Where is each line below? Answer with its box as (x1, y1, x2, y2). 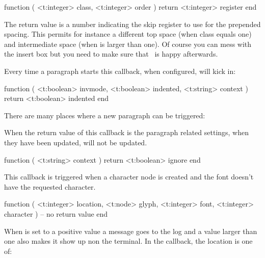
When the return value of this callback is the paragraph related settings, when (4, 127, 249, 138)
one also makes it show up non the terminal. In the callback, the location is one (4, 236, 253, 246)
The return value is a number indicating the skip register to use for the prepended (4, 18, 261, 29)
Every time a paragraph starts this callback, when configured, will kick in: (4, 65, 236, 76)
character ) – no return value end (4, 208, 108, 219)
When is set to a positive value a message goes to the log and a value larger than (4, 225, 257, 236)
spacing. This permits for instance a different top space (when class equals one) (4, 29, 252, 39)
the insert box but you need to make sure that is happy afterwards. (4, 48, 218, 59)
